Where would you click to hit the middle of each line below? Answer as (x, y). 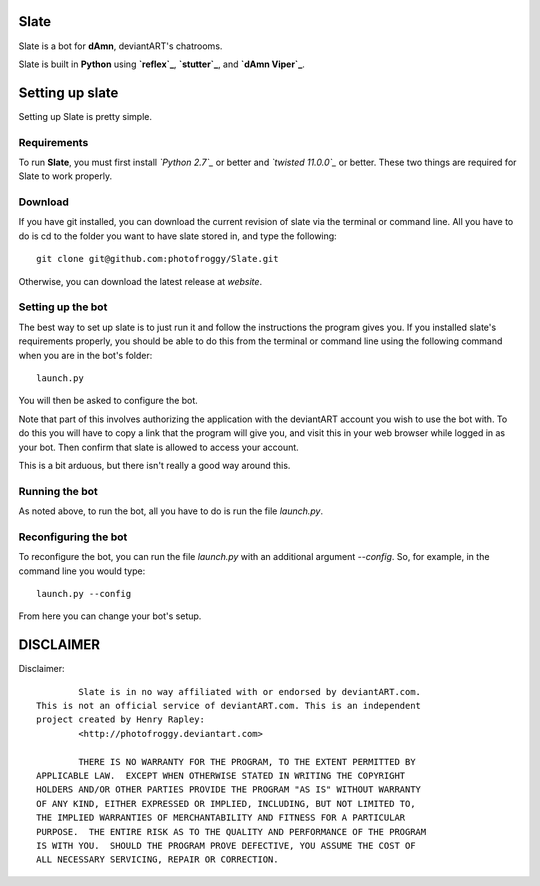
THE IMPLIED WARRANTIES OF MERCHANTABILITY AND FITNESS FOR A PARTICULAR (221, 818)
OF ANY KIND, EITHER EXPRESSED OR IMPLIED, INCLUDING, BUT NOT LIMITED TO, (226, 803)
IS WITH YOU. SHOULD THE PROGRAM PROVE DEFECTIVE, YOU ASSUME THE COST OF (226, 845)
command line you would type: (82, 571)
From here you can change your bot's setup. (110, 616)
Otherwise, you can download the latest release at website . (140, 281)
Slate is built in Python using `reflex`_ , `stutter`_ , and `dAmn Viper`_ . (161, 64)
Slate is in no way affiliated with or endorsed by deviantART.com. (250, 691)
